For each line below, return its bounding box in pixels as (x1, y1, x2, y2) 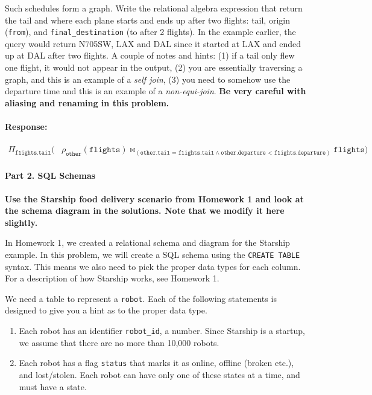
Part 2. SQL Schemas (5, 169, 96, 182)
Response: (5, 120, 48, 132)
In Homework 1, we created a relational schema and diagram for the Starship (5, 236, 290, 249)
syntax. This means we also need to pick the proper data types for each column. (5, 260, 301, 272)
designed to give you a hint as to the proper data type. (5, 304, 207, 316)
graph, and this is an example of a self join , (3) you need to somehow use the (5, 72, 291, 85)
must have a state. (19, 380, 87, 393)
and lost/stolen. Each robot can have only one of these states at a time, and (19, 368, 300, 381)
